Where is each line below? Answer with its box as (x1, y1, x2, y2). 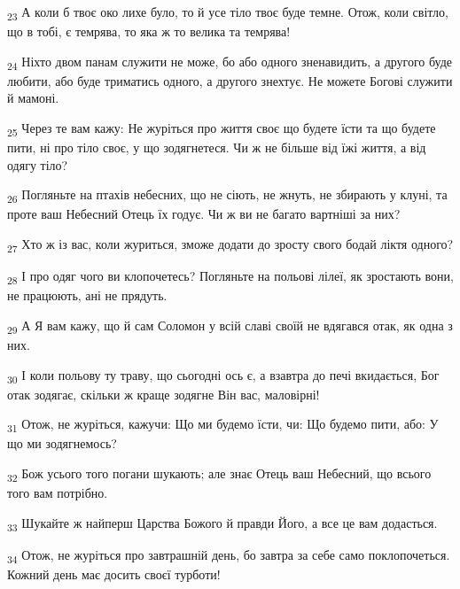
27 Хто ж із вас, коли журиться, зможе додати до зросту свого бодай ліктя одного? (7, 235, 454, 255)
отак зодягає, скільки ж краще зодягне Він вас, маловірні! (7, 384, 320, 403)
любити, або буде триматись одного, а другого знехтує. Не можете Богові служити (7, 71, 453, 89)
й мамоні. (7, 89, 59, 107)
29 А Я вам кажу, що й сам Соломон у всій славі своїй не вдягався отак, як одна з (7, 315, 453, 337)
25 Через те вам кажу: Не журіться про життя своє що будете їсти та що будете (7, 119, 436, 139)
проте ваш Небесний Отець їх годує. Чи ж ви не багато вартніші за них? (7, 205, 401, 223)
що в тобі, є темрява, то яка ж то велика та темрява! (7, 22, 291, 41)
